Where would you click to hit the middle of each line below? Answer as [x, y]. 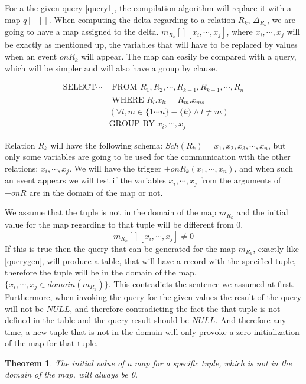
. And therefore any [251, 320]
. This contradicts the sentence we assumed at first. [201, 283]
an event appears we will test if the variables [85, 180]
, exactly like [276, 248]
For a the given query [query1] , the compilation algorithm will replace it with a [148, 8]
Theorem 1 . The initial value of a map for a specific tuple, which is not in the [148, 362]
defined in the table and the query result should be [97, 320]
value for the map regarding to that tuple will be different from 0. [124, 224]
